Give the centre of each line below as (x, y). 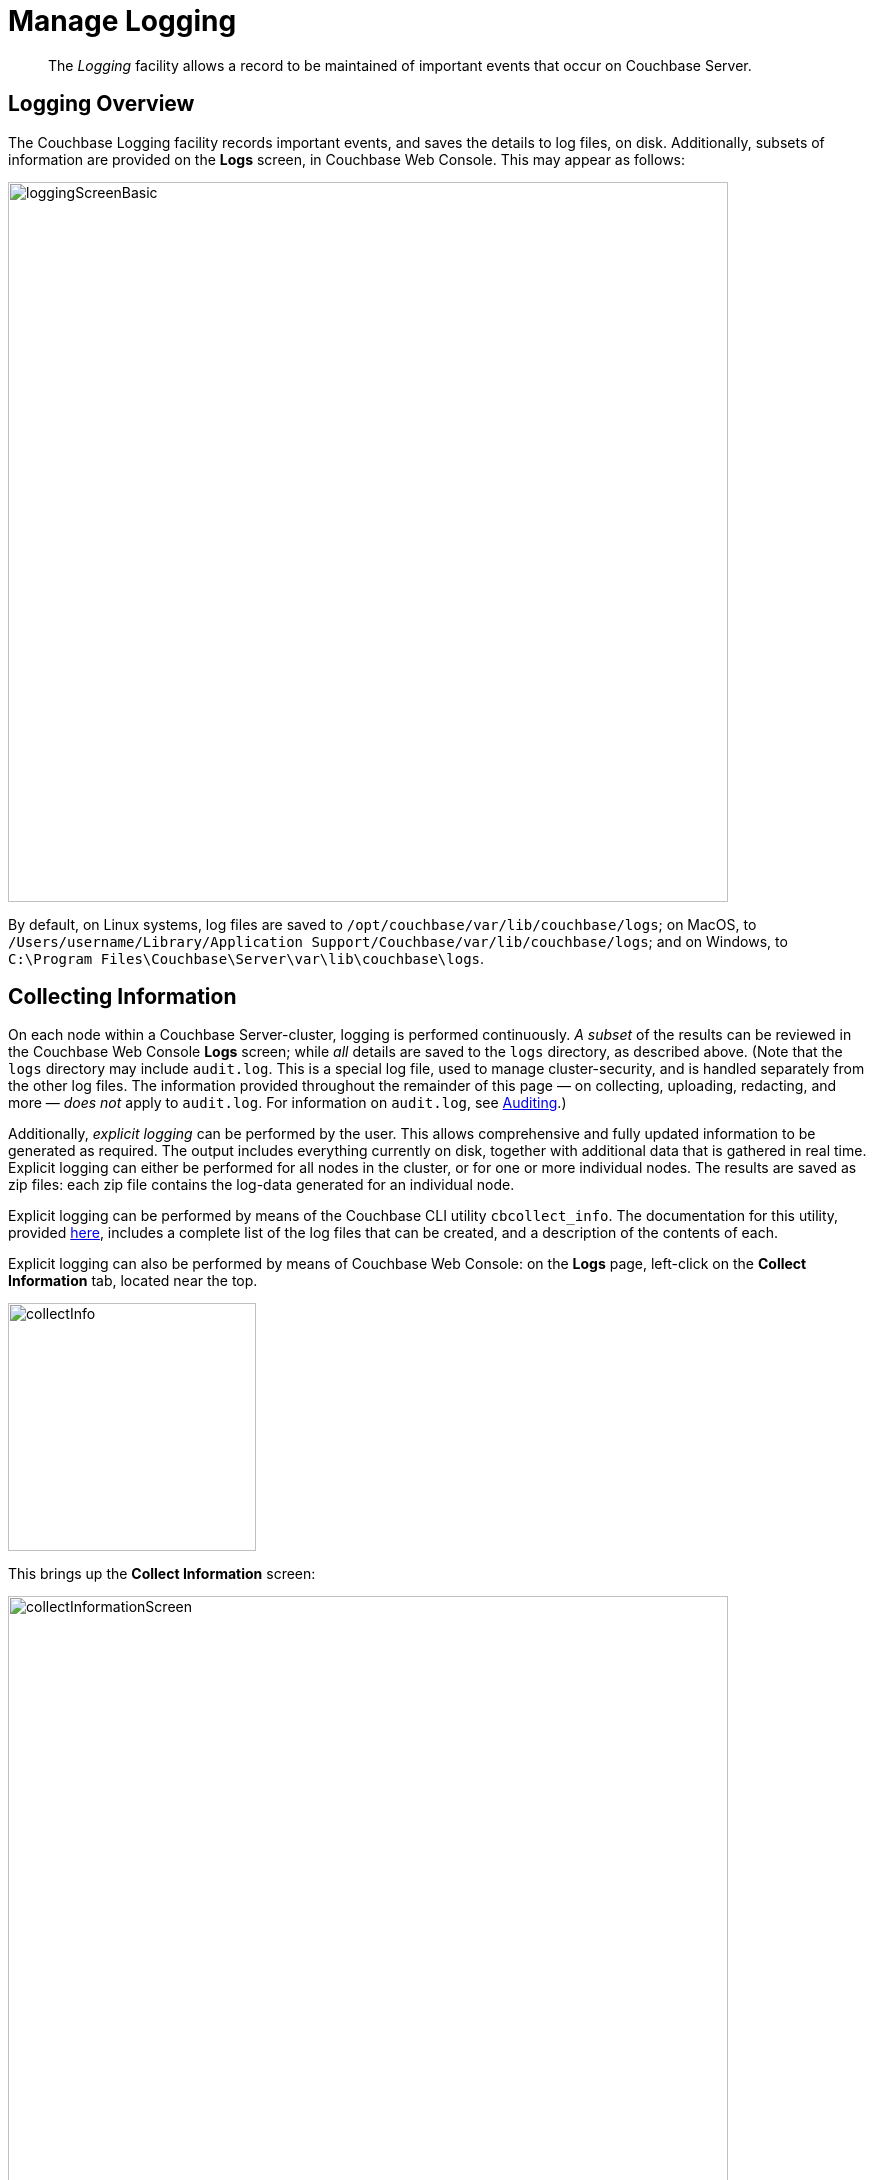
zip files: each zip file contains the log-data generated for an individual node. (261, 1185)
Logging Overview (101, 104)
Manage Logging (122, 21)
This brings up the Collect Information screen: (162, 1574)
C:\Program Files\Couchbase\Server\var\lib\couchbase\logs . (246, 958)
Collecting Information (122, 997)
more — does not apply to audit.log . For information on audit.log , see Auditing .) (287, 1103)
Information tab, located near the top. (133, 1281)
